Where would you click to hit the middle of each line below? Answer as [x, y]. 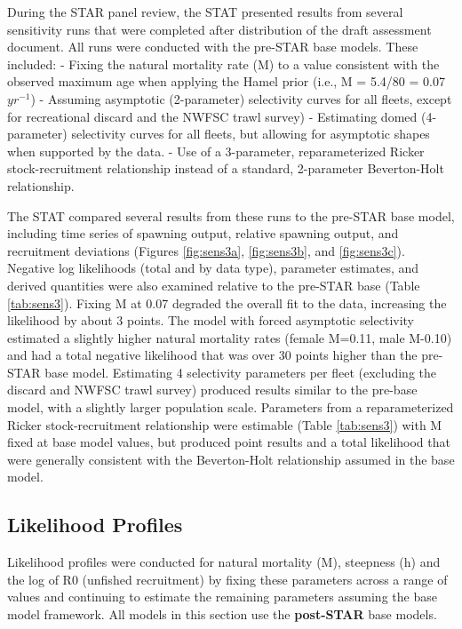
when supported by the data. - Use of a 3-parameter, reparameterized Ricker [216, 151]
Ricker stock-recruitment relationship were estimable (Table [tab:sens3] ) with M [225, 424]
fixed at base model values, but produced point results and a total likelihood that [229, 442]
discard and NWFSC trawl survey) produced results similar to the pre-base [212, 390]
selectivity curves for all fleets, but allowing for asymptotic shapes [251, 134]
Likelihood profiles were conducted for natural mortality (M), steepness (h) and [224, 562]
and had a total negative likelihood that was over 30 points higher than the [212, 355]
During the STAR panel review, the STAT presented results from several [205, 12]
